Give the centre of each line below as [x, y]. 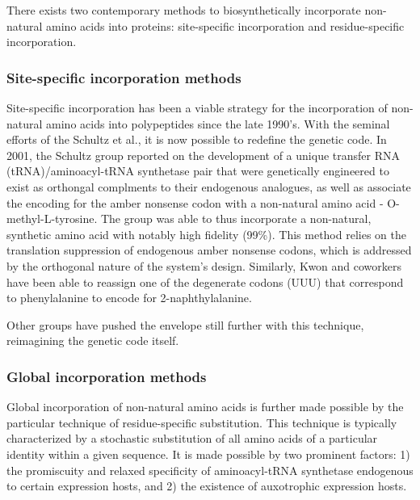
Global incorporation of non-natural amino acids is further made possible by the [205, 407]
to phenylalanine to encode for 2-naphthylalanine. [129, 298]
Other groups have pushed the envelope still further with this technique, [185, 324]
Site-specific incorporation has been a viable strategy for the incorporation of [197, 107]
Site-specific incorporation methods [124, 77]
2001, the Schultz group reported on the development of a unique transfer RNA [203, 155]
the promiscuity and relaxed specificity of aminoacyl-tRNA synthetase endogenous [210, 470]
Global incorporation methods [107, 376]
